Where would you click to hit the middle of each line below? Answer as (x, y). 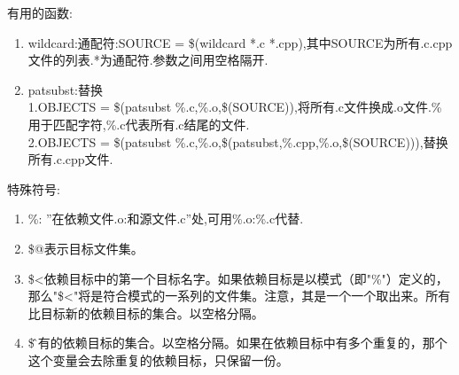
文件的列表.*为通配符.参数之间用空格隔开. (148, 60)
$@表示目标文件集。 (86, 248)
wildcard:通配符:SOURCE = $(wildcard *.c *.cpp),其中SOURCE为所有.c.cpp (240, 42)
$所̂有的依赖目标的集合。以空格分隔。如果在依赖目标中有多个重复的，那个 (237, 343)
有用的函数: (40, 12)
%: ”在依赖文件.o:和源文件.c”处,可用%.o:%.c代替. (166, 219)
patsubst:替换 (65, 89)
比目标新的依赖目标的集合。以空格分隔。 (146, 312)
